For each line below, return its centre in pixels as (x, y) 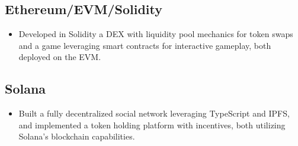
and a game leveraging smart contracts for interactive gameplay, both (145, 45)
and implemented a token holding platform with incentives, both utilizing (152, 125)
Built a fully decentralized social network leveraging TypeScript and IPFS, (154, 113)
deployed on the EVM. (60, 57)
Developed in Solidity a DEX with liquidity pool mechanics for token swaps (156, 34)
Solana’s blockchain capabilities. (77, 136)
